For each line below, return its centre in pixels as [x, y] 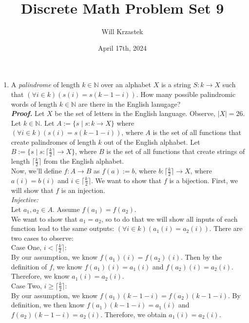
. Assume [66, 209]
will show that [32, 190]
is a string [176, 85]
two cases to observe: [42, 237]
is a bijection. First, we [204, 180]
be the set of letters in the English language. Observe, [135, 113]
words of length [34, 104]
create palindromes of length [53, 142]
